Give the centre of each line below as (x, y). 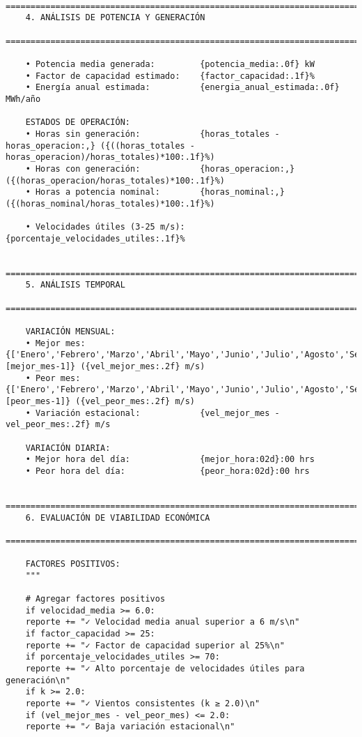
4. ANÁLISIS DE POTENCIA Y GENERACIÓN (115, 18)
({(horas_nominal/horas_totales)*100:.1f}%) (110, 203)
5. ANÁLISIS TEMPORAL (75, 285)
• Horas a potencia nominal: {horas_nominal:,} (155, 192)
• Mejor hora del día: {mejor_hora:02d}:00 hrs (170, 460)
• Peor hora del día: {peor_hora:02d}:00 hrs (167, 471)
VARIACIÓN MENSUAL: (70, 332)
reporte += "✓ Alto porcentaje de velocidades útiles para (165, 669)
